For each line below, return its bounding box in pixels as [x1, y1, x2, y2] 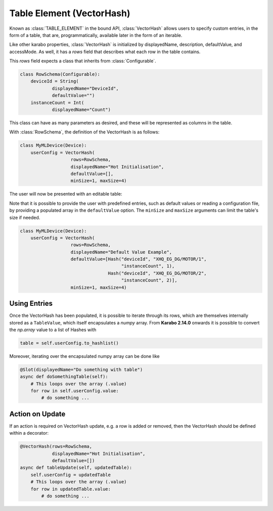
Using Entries [9, 299, 53, 308]
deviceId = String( [30, 78, 79, 84]
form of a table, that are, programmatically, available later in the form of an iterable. [9, 32, 183, 38]
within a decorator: [9, 430, 49, 436]
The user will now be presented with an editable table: [9, 191, 122, 197]
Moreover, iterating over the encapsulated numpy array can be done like [9, 353, 160, 359]
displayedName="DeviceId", [52, 85, 119, 91]
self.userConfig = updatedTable [30, 472, 111, 478]
